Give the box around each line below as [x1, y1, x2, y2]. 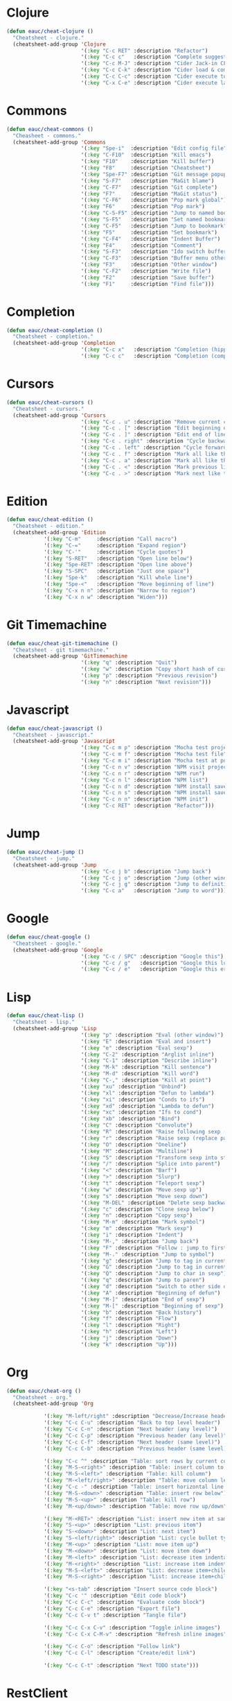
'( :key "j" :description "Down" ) [80, 1335, 177, 1342]
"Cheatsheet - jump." [12, 855, 75, 862]
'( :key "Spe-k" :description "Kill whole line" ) [43, 574, 193, 581]
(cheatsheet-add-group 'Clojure [12, 40, 107, 48]
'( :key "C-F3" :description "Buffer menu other [80, 255, 227, 262]
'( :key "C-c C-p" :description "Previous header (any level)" [43, 1432, 227, 1439]
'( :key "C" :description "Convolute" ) [80, 1122, 193, 1129]
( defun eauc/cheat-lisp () [6, 1012, 84, 1019]
